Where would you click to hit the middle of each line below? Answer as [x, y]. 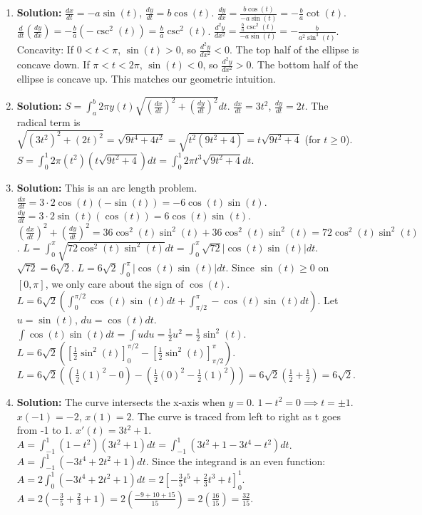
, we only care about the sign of [114, 283]
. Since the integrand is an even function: [236, 461]
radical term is [48, 122]
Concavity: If [45, 50]
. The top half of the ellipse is [294, 50]
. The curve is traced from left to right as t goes [236, 416]
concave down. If [53, 64]
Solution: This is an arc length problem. [107, 187]
